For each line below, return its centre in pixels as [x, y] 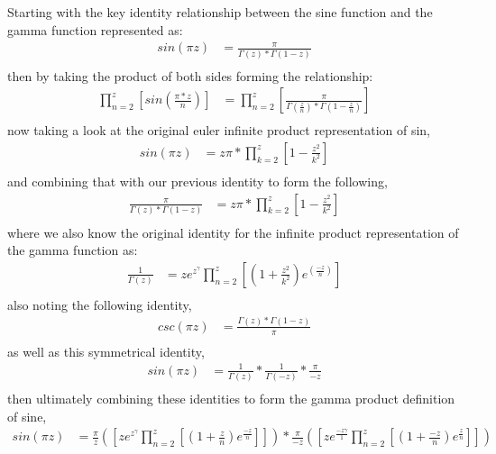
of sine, [27, 416]
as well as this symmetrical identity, [106, 351]
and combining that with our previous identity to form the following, [197, 181]
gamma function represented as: [95, 29]
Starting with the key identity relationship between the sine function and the [220, 12]
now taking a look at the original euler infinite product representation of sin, [219, 130]
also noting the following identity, [100, 304]
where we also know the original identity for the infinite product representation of [233, 232]
